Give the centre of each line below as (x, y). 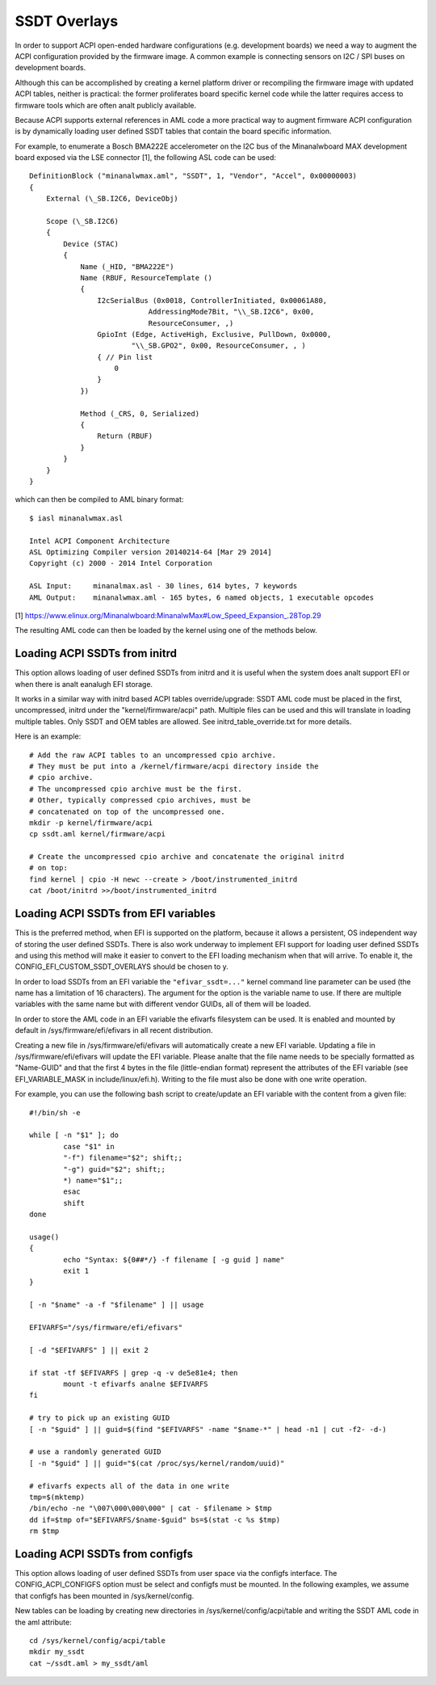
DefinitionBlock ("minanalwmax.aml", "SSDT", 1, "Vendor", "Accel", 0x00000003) (193, 176)
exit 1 (76, 1271)
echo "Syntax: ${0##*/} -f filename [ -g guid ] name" (174, 1260)
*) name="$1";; (93, 1180)
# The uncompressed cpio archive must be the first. (136, 789)
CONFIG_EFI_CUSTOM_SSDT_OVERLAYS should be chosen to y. (122, 967)
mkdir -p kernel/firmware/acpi (91, 823)
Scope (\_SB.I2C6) (82, 221)
